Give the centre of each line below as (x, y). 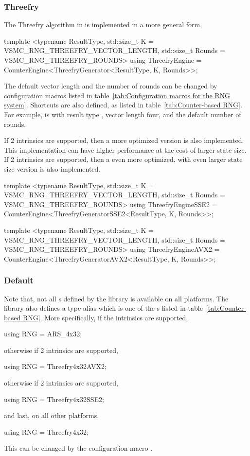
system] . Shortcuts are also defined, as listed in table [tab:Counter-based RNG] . (123, 105)
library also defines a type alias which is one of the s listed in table (103, 308)
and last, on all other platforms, (52, 415)
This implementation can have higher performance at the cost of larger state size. (125, 149)
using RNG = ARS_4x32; (43, 334)
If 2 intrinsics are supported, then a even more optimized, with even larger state (123, 159)
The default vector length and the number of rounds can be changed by (111, 86)
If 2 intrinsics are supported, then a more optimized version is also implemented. (124, 140)
